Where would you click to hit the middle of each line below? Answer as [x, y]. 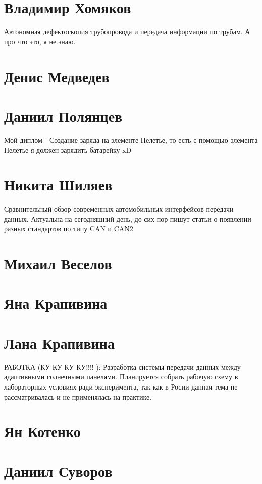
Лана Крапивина [59, 342]
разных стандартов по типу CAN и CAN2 [69, 229]
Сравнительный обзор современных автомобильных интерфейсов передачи [119, 209]
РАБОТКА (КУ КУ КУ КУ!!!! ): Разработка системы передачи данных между [122, 367]
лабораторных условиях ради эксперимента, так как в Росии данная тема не [121, 386]
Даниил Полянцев [63, 115]
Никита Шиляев [58, 185]
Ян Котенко [42, 431]
